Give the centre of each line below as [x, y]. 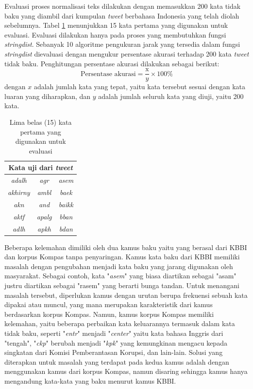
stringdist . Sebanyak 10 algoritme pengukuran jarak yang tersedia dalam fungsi [122, 44]
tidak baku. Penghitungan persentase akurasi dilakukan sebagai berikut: [112, 63]
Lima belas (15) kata [41, 122]
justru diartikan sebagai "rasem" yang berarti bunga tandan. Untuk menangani [122, 285]
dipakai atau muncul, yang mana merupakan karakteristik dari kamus [109, 304]
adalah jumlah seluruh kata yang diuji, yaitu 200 [171, 96]
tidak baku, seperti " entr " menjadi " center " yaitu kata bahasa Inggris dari [114, 333]
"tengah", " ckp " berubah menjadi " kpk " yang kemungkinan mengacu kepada [116, 342]
